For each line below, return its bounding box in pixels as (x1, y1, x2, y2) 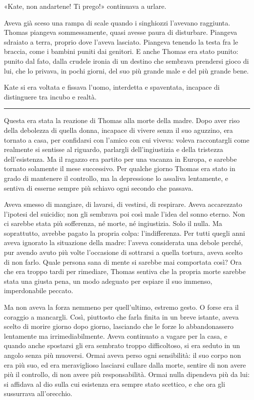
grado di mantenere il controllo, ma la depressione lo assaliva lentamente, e (4, 173, 228, 183)
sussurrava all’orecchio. (4, 388, 72, 399)
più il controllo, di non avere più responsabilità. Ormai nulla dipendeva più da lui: (4, 369, 250, 379)
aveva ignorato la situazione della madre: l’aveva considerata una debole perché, (4, 237, 243, 248)
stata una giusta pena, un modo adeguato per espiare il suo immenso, (4, 275, 212, 286)
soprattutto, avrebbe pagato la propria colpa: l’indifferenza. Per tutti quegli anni (4, 227, 245, 238)
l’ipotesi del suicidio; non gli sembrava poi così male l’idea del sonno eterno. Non (4, 208, 245, 219)
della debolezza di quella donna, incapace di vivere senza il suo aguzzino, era (4, 125, 233, 135)
